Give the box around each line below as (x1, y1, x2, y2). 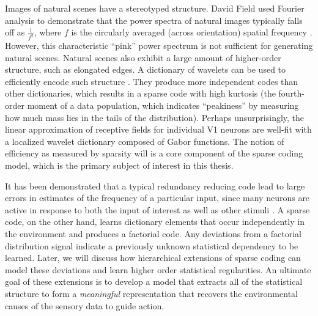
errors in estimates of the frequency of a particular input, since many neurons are (5, 191, 310, 204)
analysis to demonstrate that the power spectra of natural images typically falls (5, 13, 303, 26)
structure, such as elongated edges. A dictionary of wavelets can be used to (5, 63, 286, 76)
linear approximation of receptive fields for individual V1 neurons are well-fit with (5, 123, 312, 136)
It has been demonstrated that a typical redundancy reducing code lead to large (5, 179, 305, 192)
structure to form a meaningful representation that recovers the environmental (5, 287, 298, 299)
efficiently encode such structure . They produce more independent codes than (5, 75, 298, 87)
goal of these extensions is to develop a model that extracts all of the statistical (5, 275, 303, 288)
